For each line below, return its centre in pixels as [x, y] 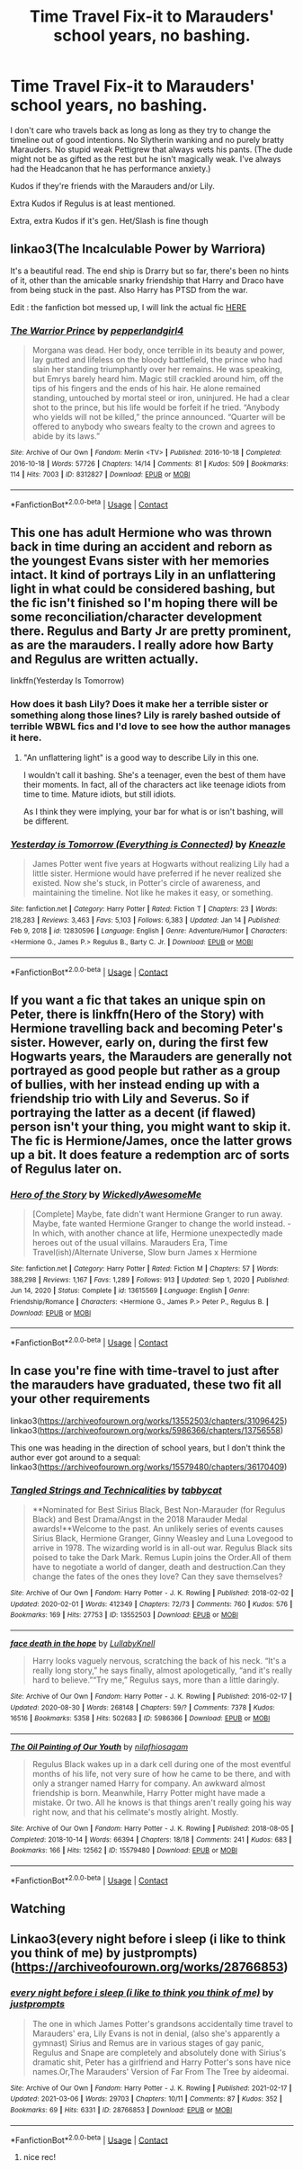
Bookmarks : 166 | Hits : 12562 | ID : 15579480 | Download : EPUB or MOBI [124, 1851]
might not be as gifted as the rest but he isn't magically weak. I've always [146, 158]
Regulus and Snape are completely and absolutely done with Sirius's [159, 2052]
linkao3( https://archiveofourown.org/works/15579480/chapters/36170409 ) [149, 1467]
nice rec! [40, 2157]
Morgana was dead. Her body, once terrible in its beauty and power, [159, 350]
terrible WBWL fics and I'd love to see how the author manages [151, 727]
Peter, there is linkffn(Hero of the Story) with [137, 1014]
